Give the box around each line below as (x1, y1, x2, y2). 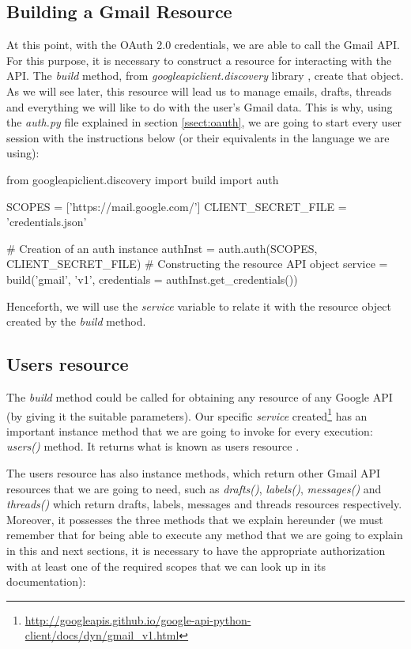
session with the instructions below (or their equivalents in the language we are (6, 129, 390, 145)
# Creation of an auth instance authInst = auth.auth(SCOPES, (6, 240, 318, 256)
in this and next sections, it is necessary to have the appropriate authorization (6, 541, 386, 558)
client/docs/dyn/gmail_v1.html (25, 627, 179, 643)
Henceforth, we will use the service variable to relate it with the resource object (6, 297, 391, 314)
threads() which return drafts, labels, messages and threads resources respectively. (6, 496, 402, 512)
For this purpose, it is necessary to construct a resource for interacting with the (6, 51, 392, 68)
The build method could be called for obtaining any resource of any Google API (6, 388, 393, 405)
